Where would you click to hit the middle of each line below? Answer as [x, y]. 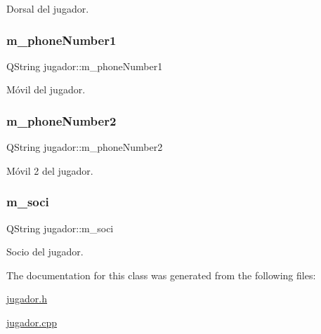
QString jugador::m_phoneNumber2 [85, 147]
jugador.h [27, 299]
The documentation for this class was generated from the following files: [161, 275]
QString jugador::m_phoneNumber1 [85, 66]
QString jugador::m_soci [60, 228]
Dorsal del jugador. [48, 8]
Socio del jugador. [45, 252]
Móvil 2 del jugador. [50, 170]
